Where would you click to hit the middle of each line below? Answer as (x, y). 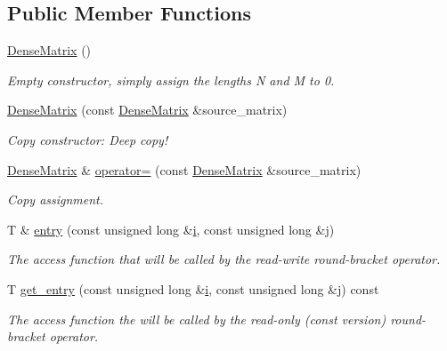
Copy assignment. (56, 199)
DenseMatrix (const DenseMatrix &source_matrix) (147, 110)
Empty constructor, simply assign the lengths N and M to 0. (171, 80)
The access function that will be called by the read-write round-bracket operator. (224, 259)
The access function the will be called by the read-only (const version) (197, 319)
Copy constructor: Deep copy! (88, 139)
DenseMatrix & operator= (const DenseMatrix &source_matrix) (184, 169)
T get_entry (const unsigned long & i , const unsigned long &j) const (193, 288)
